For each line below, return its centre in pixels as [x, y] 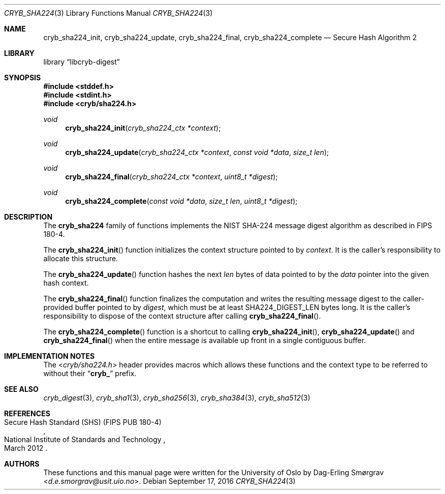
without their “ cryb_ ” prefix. [90, 373]
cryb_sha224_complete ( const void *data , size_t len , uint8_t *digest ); [181, 201]
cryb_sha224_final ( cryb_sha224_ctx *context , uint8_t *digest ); [171, 177]
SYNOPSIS [23, 78]
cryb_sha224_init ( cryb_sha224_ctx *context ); [143, 128]
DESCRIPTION [28, 217]
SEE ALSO [21, 389]
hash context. [66, 283]
